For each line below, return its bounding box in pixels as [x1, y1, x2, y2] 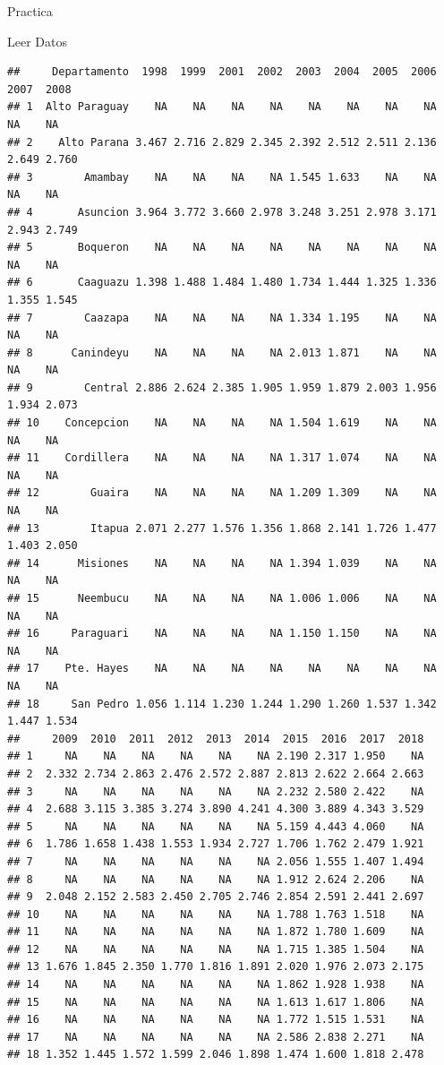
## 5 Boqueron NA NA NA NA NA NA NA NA [7, 241, 437, 254]
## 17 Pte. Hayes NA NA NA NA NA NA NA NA [7, 662, 437, 675]
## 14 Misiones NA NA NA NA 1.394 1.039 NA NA [7, 556, 437, 570]
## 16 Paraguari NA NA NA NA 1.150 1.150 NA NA [7, 627, 437, 640]
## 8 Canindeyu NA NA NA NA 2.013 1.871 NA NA [7, 346, 437, 359]
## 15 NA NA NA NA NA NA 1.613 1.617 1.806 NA [7, 995, 424, 1009]
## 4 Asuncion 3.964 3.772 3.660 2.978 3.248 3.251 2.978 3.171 [7, 205, 437, 219]
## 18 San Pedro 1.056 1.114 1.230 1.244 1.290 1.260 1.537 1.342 [7, 697, 437, 710]
